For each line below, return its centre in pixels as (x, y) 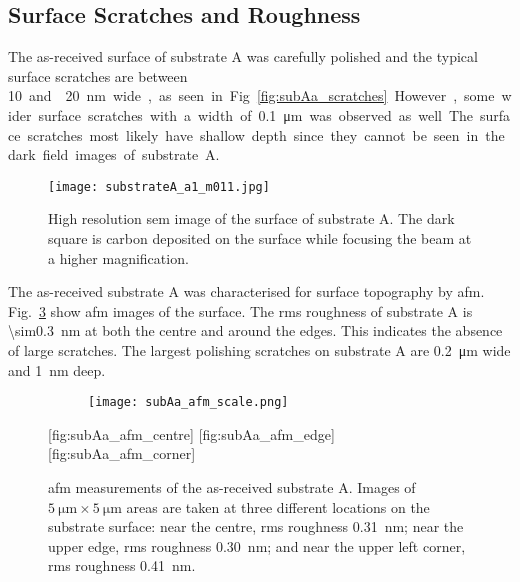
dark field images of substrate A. (114, 154)
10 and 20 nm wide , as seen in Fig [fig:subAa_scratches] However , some (251, 95)
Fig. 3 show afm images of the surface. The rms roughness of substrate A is (240, 310)
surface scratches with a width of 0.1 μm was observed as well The (256, 114)
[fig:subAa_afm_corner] (122, 453)
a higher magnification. (118, 257)
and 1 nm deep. (57, 369)
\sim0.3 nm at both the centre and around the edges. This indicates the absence (255, 330)
